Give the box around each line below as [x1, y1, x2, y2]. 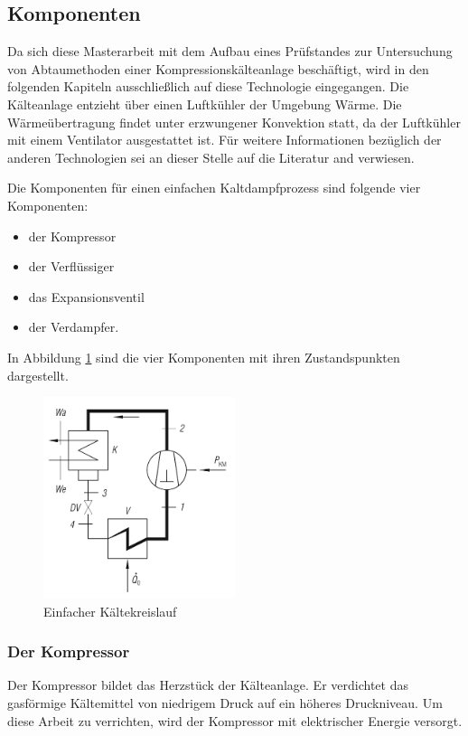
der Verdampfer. [28, 317, 119, 336]
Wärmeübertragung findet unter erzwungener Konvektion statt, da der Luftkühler [7, 112, 461, 131]
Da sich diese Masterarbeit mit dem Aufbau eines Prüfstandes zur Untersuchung [7, 42, 453, 61]
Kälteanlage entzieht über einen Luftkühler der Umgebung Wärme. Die [7, 94, 402, 113]
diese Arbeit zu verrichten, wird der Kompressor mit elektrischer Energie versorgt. [7, 711, 463, 730]
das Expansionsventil [28, 287, 145, 306]
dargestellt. [7, 365, 69, 384]
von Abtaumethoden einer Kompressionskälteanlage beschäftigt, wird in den [7, 59, 429, 78]
